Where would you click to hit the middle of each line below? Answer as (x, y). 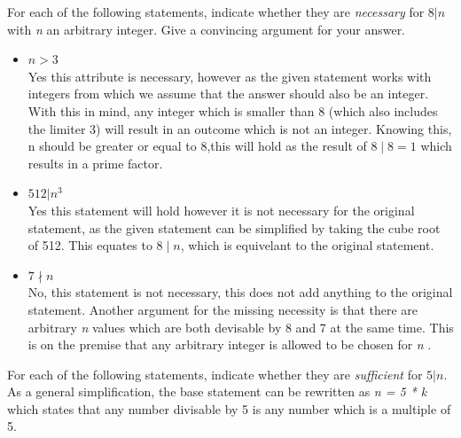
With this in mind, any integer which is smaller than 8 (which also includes (233, 110)
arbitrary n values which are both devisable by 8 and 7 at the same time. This (241, 327)
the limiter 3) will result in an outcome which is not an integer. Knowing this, (240, 128)
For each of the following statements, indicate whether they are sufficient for (215, 374)
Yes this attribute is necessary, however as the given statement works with (230, 76)
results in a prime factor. (95, 163)
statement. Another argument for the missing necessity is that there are (223, 309)
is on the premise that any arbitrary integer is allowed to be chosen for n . (230, 344)
